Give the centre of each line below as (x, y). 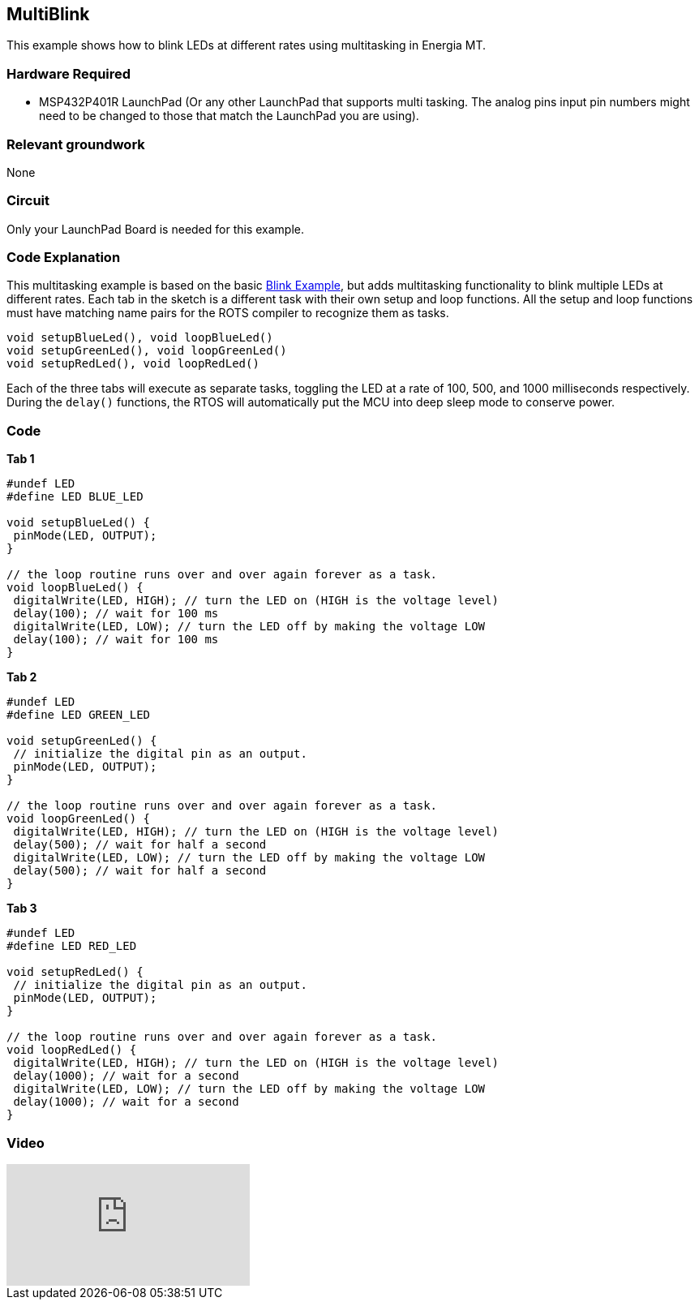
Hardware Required (69, 73)
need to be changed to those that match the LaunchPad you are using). (229, 116)
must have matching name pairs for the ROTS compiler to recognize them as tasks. (228, 313)
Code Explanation (64, 258)
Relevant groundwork (76, 144)
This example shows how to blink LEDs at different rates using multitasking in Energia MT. (247, 45)
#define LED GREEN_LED (79, 715)
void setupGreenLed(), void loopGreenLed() (147, 351)
